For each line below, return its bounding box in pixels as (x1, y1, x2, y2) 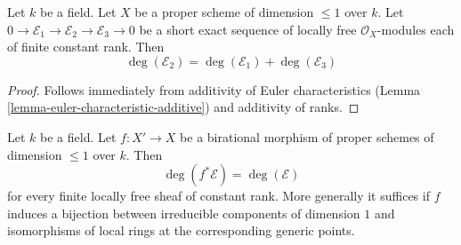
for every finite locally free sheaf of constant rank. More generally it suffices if (7, 186, 430, 205)
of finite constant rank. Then (7, 37, 165, 56)
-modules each (376, 20, 455, 38)
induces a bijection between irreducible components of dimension (7, 203, 360, 222)
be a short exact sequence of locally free (139, 20, 357, 38)
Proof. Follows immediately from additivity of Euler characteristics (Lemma (7, 80, 421, 99)
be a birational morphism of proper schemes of (180, 127, 434, 146)
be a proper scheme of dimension (134, 3, 314, 20)
